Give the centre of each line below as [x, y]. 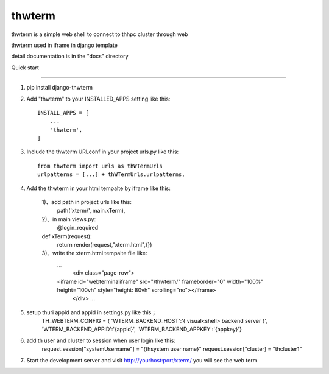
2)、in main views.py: [69, 219]
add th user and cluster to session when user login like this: [101, 340]
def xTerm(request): [67, 236]
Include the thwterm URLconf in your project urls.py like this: [103, 152]
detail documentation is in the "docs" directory [70, 56]
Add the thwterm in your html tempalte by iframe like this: [98, 188]
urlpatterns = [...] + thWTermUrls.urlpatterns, [111, 175]
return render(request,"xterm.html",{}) [104, 244]
